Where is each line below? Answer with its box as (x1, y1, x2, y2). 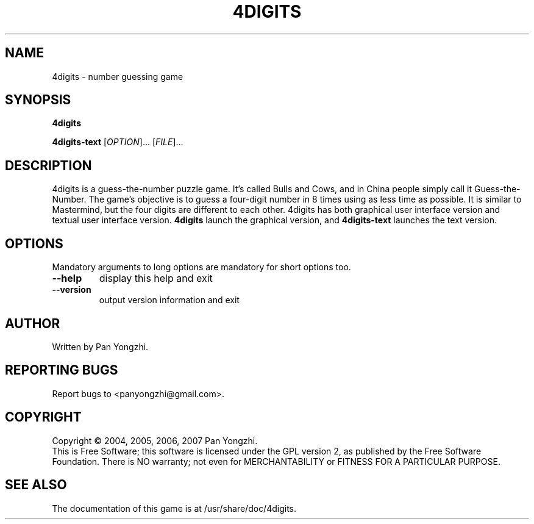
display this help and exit (99, 272, 213, 285)
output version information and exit (99, 295, 240, 306)
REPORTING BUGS (5, 362, 118, 378)
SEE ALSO (5, 477, 67, 493)
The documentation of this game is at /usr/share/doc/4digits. (52, 503, 297, 514)
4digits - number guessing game (52, 71, 183, 82)
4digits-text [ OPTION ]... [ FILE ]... (52, 137, 183, 148)
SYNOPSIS (5, 92, 71, 108)
